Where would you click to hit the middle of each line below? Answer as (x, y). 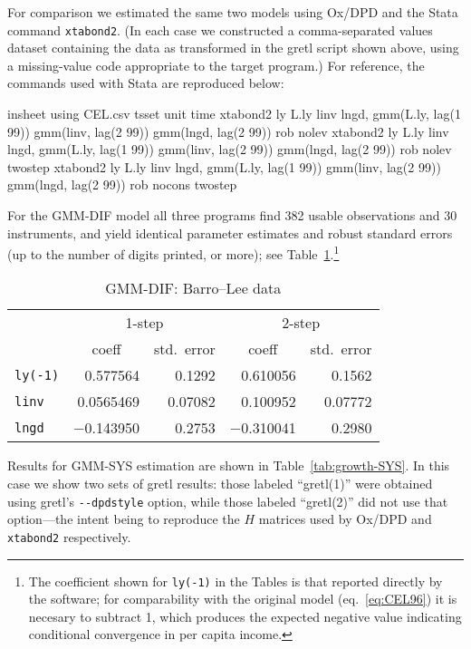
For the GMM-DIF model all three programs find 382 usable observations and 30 (232, 215)
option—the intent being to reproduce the (124, 519)
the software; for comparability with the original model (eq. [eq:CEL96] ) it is (243, 599)
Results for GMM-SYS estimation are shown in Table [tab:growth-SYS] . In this (229, 465)
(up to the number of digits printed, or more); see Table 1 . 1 (173, 252)
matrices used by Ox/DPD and (345, 519)
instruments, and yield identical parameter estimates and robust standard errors (230, 232)
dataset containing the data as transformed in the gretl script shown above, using (233, 48)
